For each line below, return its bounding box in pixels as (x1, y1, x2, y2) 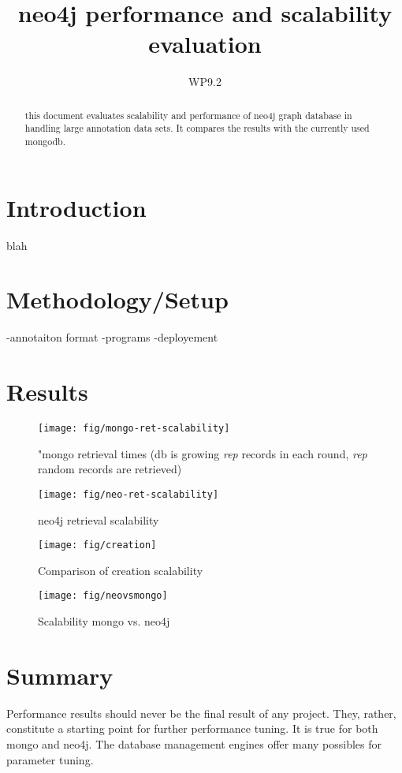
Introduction (6, 191, 147, 223)
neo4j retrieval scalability (38, 511, 159, 528)
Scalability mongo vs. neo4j (38, 613, 170, 629)
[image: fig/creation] (38, 540, 157, 551)
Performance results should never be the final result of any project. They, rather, (6, 704, 396, 721)
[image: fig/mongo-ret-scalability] (38, 423, 230, 435)
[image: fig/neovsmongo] (38, 590, 168, 602)
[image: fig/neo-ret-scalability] (38, 488, 219, 500)
